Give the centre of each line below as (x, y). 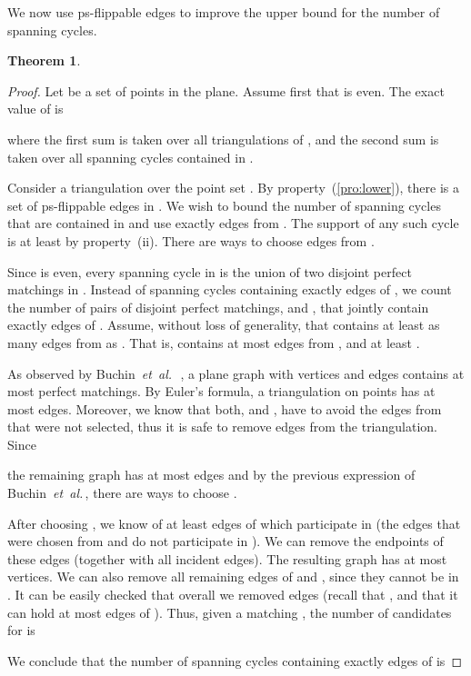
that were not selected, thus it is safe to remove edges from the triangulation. (222, 427)
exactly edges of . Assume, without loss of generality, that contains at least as (224, 325)
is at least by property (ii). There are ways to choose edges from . (191, 240)
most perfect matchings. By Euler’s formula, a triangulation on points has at (221, 391)
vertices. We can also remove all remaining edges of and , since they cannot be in (233, 577)
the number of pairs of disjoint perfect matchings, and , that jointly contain (218, 307)
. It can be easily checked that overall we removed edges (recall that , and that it (233, 595)
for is (21, 630)
